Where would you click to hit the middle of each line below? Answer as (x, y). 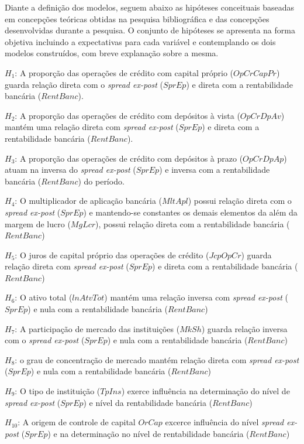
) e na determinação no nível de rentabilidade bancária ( (148, 433)
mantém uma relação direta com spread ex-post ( (92, 127)
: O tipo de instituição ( (58, 391)
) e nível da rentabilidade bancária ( (148, 402)
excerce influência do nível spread (224, 422)
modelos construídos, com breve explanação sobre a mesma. (112, 53)
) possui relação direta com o (240, 201)
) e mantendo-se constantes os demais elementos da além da (190, 212)
